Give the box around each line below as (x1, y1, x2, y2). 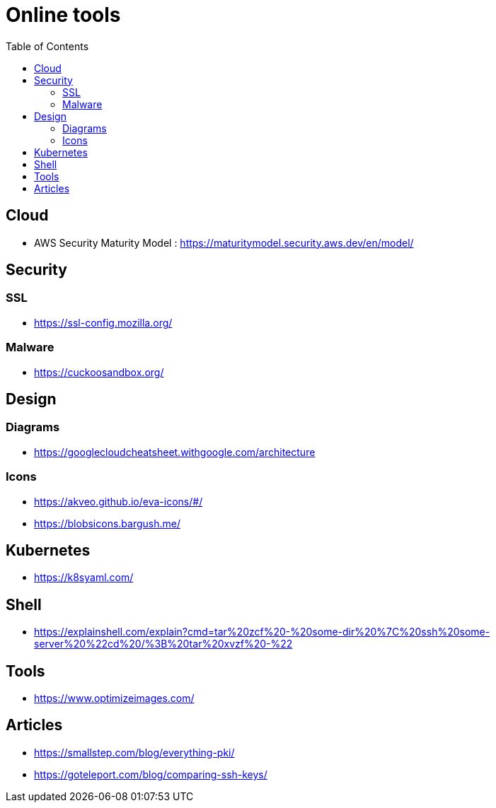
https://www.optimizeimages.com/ (34, 692, 195, 705)
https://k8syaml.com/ (34, 571, 134, 584)
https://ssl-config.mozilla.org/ (34, 316, 173, 329)
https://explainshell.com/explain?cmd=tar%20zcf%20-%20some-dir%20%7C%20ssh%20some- (34, 626, 490, 638)
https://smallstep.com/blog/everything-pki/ (34, 746, 235, 759)
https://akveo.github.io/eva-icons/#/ (34, 495, 203, 508)
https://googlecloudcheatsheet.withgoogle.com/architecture (34, 445, 316, 458)
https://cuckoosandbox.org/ (34, 365, 164, 378)
